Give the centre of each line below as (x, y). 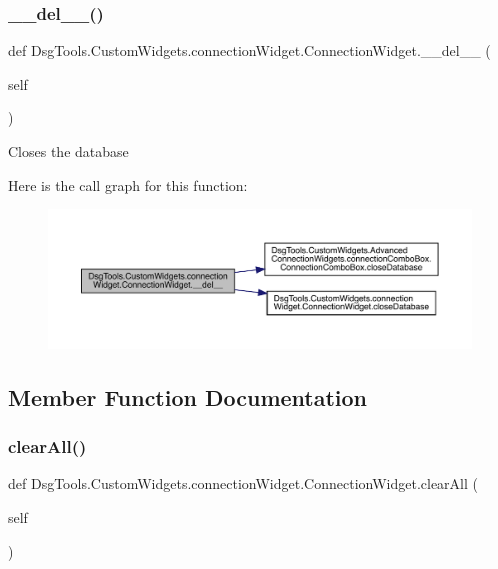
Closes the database (68, 151)
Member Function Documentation (188, 396)
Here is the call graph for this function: (128, 184)
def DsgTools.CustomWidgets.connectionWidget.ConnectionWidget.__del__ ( (249, 50)
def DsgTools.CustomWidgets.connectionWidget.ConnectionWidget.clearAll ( (243, 483)
